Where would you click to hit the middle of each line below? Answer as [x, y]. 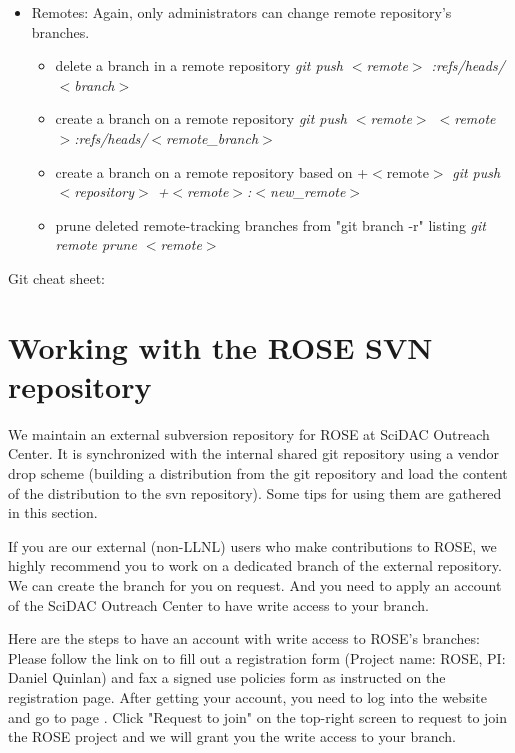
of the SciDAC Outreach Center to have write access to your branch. [218, 604]
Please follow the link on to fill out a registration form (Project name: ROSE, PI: [257, 657]
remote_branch [212, 137]
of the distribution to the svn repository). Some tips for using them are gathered [255, 492]
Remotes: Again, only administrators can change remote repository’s [241, 12]
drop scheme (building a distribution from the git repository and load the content [258, 473]
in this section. [53, 512]
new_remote [308, 191]
